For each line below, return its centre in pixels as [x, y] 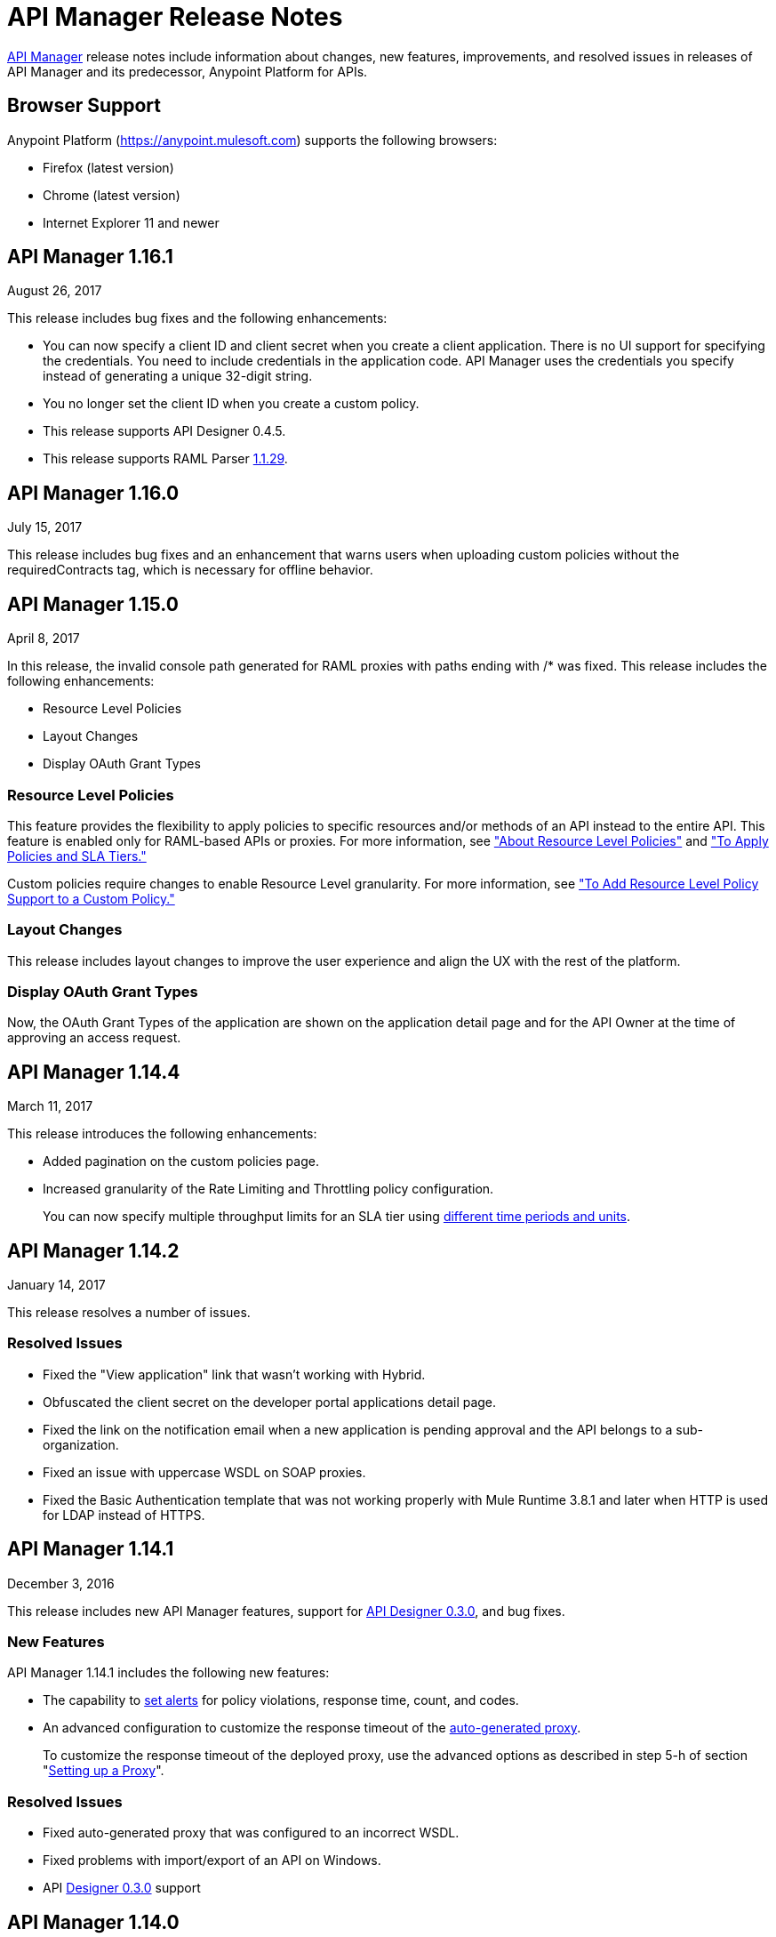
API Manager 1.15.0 [93, 604]
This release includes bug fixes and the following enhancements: [197, 318]
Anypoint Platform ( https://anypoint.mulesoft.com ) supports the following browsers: [252, 140]
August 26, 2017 [55, 291]
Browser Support [84, 106]
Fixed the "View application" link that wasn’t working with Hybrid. [234, 1374]
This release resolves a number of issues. [129, 1313]
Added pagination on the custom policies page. [181, 1161]
